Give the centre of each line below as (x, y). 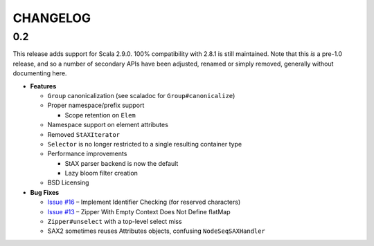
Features (43, 86)
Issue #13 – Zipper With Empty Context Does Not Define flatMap (139, 211)
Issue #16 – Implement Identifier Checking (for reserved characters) (144, 202)
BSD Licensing (68, 182)
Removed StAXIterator (84, 134)
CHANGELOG (52, 18)
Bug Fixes (45, 192)
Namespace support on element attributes (108, 125)
